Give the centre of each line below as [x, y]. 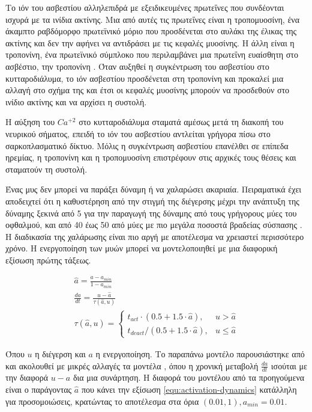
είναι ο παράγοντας [39, 389]
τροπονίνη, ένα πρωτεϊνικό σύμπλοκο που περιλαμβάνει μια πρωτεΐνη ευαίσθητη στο [152, 54]
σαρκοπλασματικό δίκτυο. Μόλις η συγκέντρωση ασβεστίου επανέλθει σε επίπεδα [147, 145]
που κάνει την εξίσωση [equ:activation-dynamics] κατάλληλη [189, 389]
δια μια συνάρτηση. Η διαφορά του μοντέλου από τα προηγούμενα [189, 377]
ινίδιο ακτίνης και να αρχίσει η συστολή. [76, 101]
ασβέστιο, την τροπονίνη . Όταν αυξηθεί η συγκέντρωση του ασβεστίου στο [137, 66]
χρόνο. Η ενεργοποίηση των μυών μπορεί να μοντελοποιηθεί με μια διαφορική [142, 248]
